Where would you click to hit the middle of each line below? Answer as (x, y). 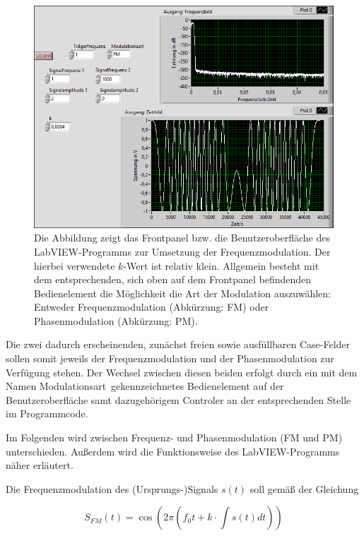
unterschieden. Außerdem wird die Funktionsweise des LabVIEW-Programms (173, 451)
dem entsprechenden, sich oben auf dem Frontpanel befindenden (173, 279)
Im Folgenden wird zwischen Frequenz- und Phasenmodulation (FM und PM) (174, 437)
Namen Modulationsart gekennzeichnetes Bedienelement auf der (145, 386)
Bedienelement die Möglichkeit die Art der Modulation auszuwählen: (182, 293)
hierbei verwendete (75, 265)
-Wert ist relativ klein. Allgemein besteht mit (221, 265)
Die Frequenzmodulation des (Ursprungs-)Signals (112, 488)
